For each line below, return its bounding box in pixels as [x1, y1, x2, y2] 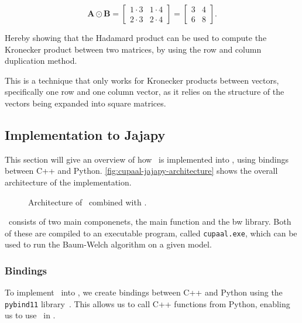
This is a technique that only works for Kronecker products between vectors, [5, 74, 279, 86]
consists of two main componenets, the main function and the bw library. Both [8, 215, 291, 228]
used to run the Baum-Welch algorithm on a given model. [5, 238, 212, 250]
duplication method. [5, 54, 77, 67]
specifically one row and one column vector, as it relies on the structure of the [5, 85, 284, 98]
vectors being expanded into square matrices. [5, 97, 166, 109]
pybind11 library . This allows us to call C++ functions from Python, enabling [5, 297, 290, 310]
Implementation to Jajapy [5, 125, 166, 143]
